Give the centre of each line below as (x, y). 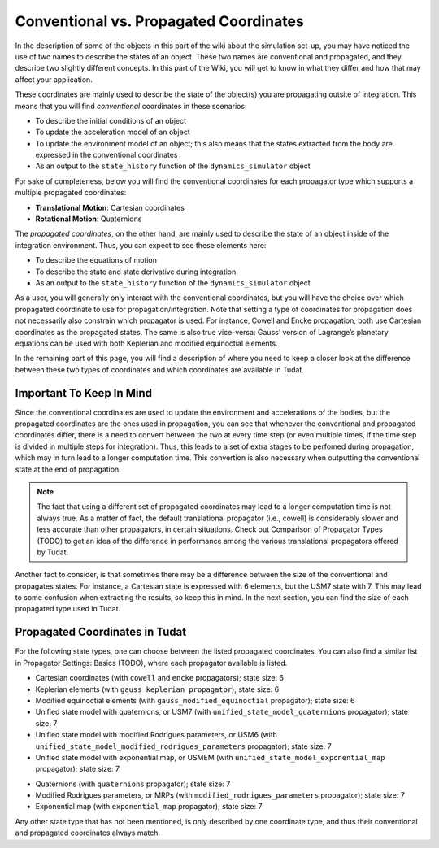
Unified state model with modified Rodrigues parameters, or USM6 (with (156, 735)
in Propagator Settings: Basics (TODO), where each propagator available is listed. (151, 663)
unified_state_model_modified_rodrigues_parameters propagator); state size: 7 (184, 746)
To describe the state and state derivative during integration (136, 272)
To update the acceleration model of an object (113, 132)
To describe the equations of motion (96, 260)
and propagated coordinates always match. (88, 833)
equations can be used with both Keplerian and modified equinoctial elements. (146, 343)
